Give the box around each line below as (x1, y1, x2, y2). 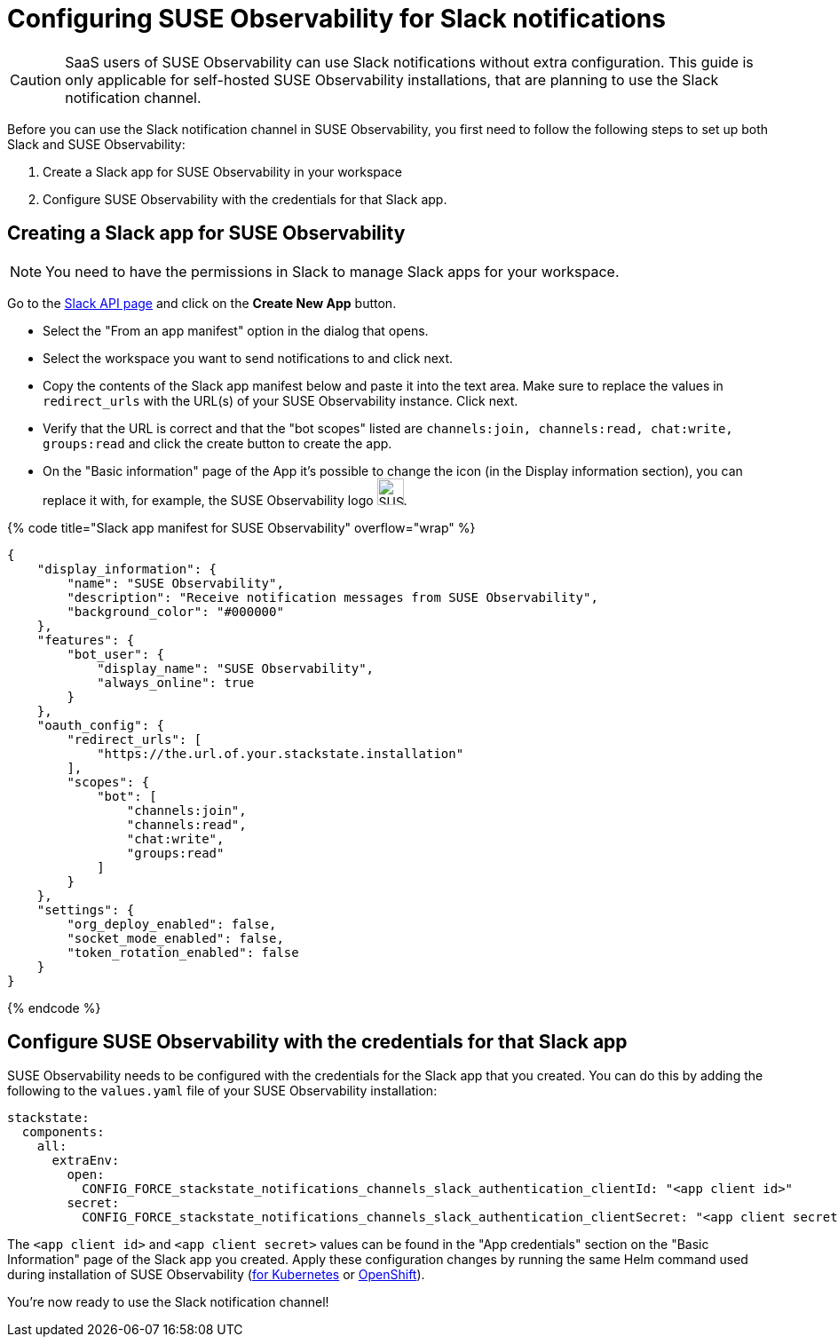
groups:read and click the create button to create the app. (43, 435, 392, 451)
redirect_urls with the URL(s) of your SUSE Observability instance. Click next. (43, 392, 518, 408)
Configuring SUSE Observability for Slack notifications (7, 4, 666, 34)
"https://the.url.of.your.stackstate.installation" (97, 746, 464, 761)
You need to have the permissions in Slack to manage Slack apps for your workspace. (45, 262, 620, 281)
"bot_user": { (67, 646, 165, 661)
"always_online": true (97, 675, 255, 690)
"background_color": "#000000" (67, 604, 284, 619)
